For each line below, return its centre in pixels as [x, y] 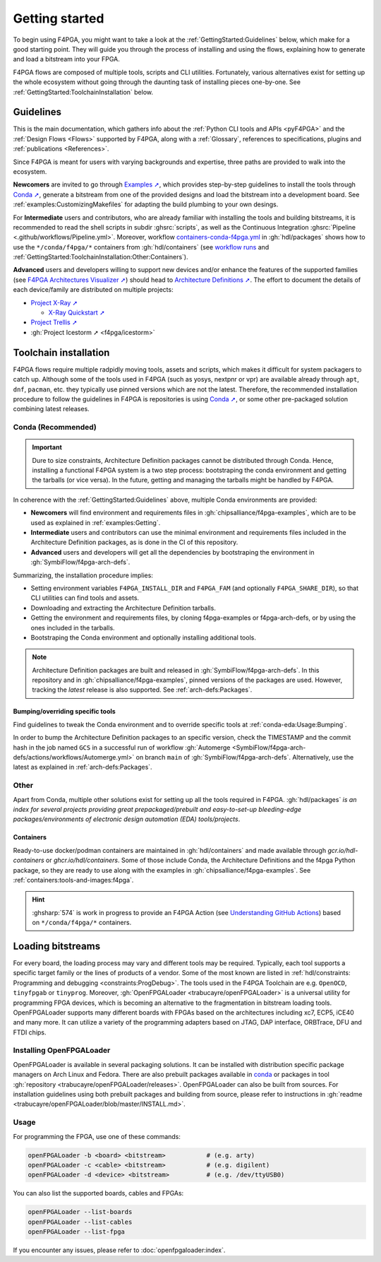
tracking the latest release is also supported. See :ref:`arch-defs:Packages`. [142, 690]
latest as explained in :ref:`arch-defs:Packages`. [83, 767]
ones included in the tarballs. [73, 627]
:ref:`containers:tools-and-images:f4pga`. [73, 880]
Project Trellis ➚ [54, 322]
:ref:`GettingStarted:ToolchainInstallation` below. [83, 92]
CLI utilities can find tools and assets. [85, 598]
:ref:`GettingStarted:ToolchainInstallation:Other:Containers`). [101, 257]
